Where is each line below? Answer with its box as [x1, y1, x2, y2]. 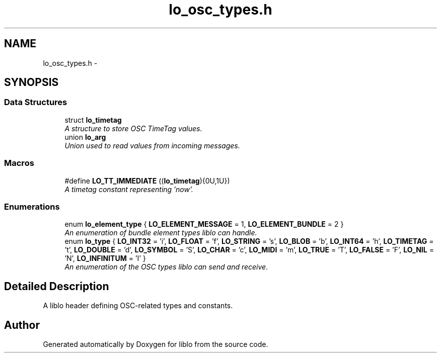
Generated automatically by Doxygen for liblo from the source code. [43, 340, 268, 348]
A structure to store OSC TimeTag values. [64, 124, 202, 133]
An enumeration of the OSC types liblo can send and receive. [64, 262, 268, 272]
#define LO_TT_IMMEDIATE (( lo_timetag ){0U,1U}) [64, 176, 230, 185]
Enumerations [4, 201, 60, 212]
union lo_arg [64, 132, 106, 141]
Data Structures [4, 97, 67, 108]
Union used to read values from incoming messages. [64, 141, 240, 150]
